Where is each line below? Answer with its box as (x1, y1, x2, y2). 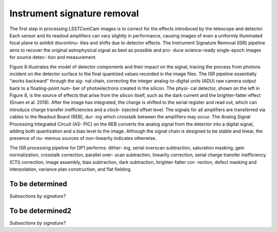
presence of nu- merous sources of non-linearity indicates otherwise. (9, 135, 156, 141)
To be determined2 (9, 206, 72, 215)
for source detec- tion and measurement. (9, 54, 97, 60)
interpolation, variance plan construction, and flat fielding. (9, 166, 132, 172)
